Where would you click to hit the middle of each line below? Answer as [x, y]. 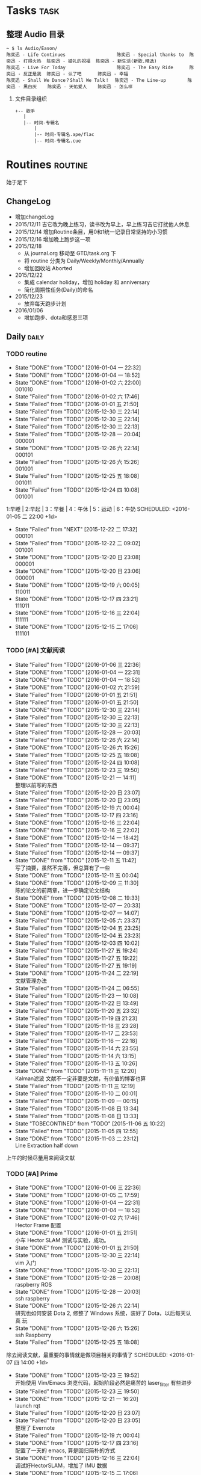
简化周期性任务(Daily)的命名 [58, 289]
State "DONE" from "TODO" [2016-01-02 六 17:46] [77, 1218]
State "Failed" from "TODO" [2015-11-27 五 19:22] [76, 958]
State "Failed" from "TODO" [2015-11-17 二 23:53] [76, 1033]
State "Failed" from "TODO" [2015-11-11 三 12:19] [75, 1086]
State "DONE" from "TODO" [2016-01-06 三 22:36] [78, 1188]
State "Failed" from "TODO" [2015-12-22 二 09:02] [78, 543]
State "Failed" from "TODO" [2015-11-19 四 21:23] [76, 1018]
